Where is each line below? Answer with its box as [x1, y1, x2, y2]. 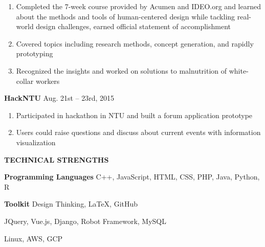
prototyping [16, 48, 53, 59]
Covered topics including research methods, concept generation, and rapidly [16, 38, 254, 49]
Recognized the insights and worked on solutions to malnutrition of [16, 65, 227, 76]
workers [35, 75, 60, 86]
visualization [16, 137, 56, 147]
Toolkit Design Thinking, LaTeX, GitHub [4, 198, 138, 209]
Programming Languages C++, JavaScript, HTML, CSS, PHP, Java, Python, [4, 171, 260, 182]
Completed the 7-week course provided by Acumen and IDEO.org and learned [16, 1, 261, 11]
